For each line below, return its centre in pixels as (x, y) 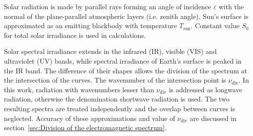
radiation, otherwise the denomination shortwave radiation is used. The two (117, 99)
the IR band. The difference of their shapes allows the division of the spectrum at (126, 70)
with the (231, 6)
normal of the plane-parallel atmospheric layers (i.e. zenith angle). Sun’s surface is (126, 16)
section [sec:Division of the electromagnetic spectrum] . (85, 127)
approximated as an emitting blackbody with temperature (90, 25)
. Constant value (215, 25)
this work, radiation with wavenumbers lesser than (79, 89)
